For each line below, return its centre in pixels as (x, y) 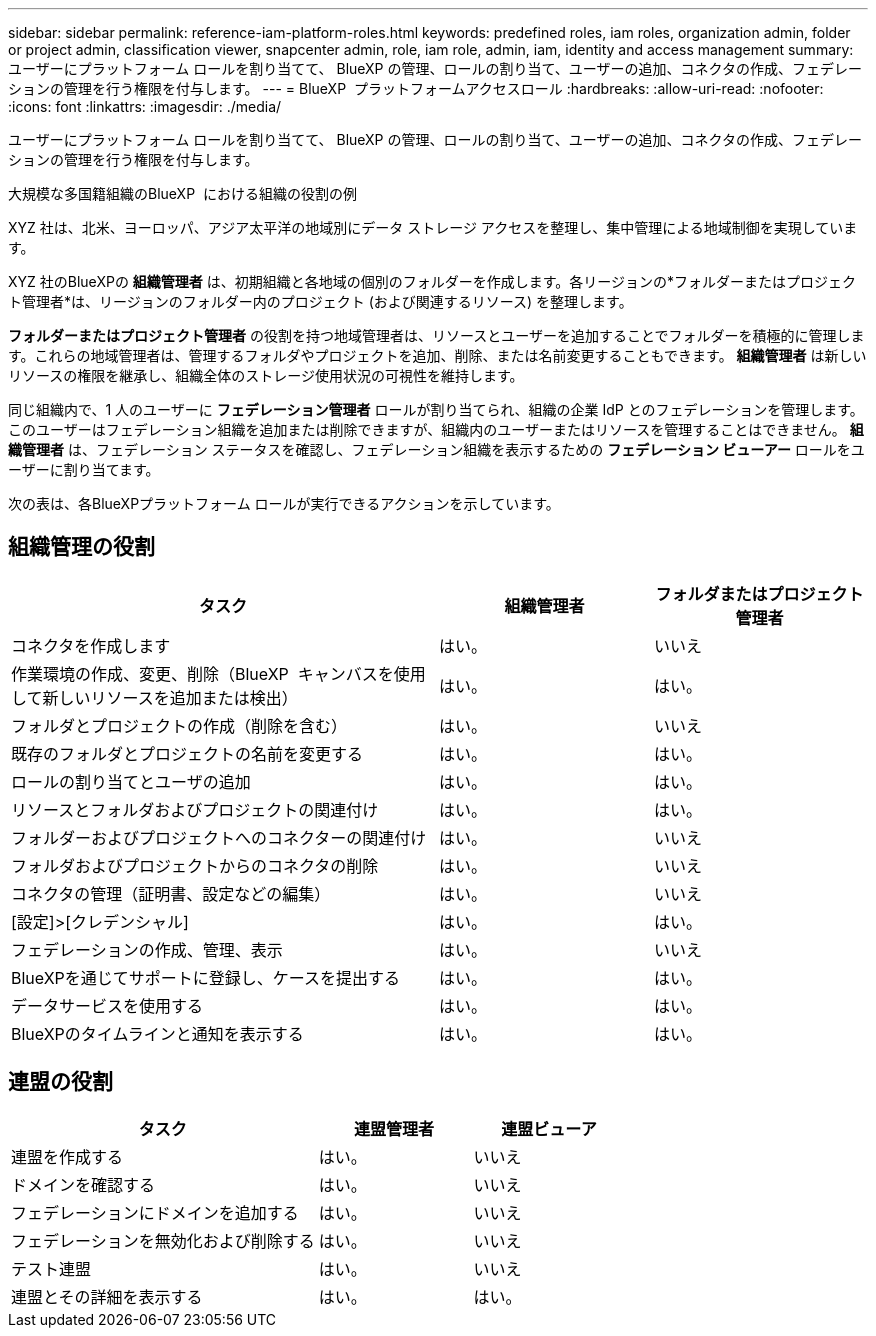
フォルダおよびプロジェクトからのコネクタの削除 (195, 865)
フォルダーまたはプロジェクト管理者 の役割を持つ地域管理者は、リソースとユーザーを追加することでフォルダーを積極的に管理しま (436, 335)
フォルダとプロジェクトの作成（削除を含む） (179, 725)
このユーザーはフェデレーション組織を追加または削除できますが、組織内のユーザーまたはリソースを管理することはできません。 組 (436, 429)
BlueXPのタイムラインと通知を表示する (157, 1033)
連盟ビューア (549, 1128)
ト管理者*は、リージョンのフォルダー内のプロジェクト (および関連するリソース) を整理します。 (320, 301)
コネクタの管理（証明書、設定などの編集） (171, 893)
